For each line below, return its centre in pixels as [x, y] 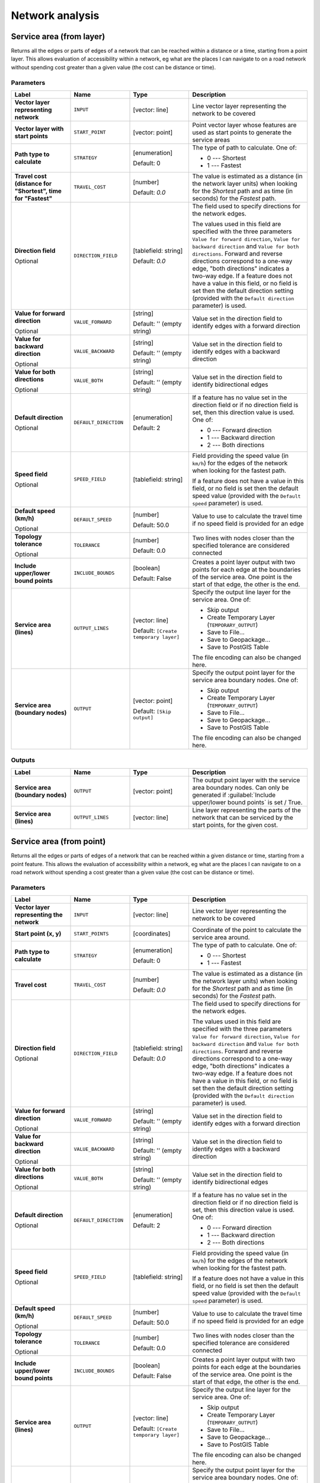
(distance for [33, 183]
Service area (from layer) [58, 36]
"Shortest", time [38, 191]
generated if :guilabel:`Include [234, 795]
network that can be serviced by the [243, 817]
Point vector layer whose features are [244, 125]
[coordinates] [152, 934]
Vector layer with [39, 129]
